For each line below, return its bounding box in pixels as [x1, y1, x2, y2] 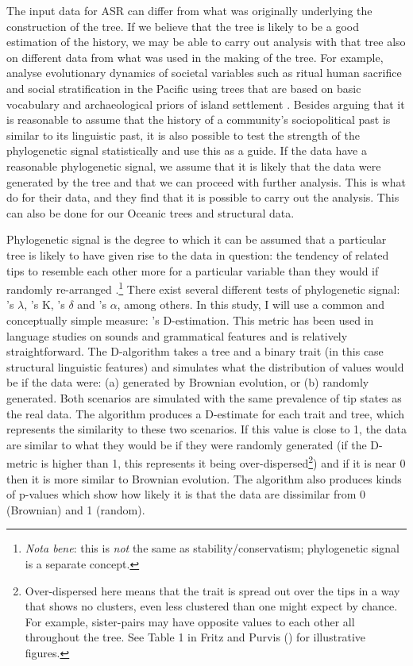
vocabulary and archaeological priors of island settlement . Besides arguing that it [6, 95, 405, 112]
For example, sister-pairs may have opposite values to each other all [25, 613, 355, 629]
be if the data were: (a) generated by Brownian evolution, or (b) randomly [6, 374, 369, 391]
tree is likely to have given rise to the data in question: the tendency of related [6, 246, 389, 263]
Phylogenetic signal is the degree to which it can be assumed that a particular [6, 231, 387, 248]
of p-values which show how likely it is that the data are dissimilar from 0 [6, 486, 365, 502]
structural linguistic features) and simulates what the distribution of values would [6, 358, 404, 375]
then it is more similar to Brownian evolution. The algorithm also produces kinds [6, 470, 402, 487]
